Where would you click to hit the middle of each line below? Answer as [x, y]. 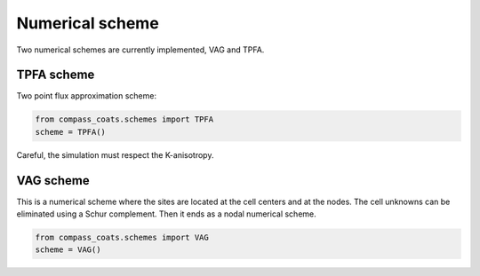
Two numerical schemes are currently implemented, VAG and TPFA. [140, 50]
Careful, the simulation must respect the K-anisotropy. [115, 154]
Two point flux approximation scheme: [87, 96]
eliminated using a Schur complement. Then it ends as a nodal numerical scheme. [166, 214]
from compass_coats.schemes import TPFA [124, 119]
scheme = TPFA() [71, 132]
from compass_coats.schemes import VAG [122, 238]
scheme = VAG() [68, 250]
